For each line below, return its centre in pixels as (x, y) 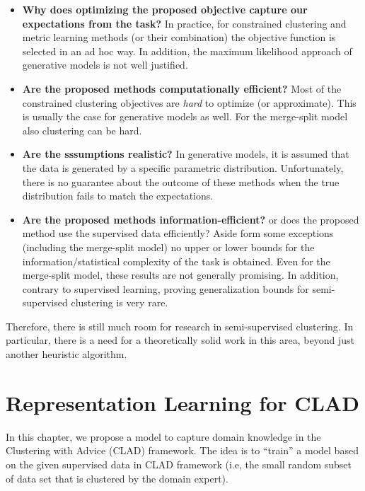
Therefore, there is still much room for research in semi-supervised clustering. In (180, 326)
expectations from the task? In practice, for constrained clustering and (184, 23)
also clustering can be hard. (82, 130)
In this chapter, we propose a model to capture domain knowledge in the (163, 436)
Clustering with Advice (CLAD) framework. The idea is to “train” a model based (182, 450)
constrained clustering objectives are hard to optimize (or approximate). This (189, 102)
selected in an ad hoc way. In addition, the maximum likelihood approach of (187, 51)
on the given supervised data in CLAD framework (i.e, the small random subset (179, 464)
